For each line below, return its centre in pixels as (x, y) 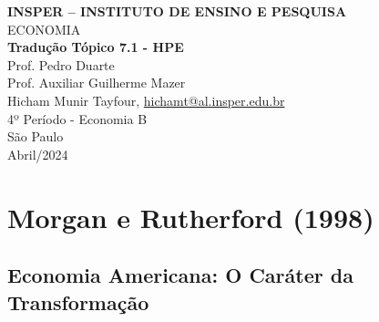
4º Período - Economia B (77, 118)
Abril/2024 (38, 154)
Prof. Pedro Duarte (61, 64)
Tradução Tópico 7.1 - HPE (96, 47)
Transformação (78, 301)
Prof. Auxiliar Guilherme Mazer (97, 83)
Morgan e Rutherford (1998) (191, 217)
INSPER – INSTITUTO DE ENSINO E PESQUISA (177, 11)
